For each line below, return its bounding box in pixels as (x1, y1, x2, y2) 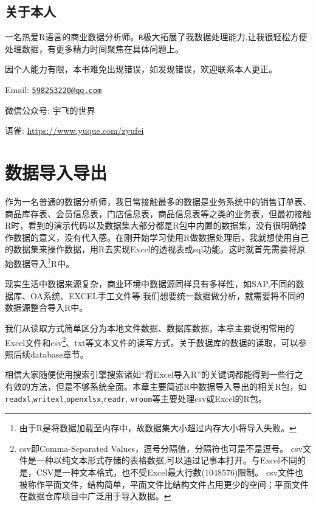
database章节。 (30, 347, 89, 360)
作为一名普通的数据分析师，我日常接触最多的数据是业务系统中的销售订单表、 (5, 195, 311, 208)
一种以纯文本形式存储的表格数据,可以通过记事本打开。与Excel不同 (36, 454, 297, 466)
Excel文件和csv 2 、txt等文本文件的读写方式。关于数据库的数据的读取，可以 (5, 334, 298, 348)
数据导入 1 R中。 (13, 255, 75, 269)
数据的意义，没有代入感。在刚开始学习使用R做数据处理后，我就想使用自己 (13, 230, 309, 243)
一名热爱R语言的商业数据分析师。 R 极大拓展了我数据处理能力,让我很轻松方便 (5, 30, 307, 43)
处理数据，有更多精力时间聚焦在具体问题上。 (5, 42, 184, 55)
